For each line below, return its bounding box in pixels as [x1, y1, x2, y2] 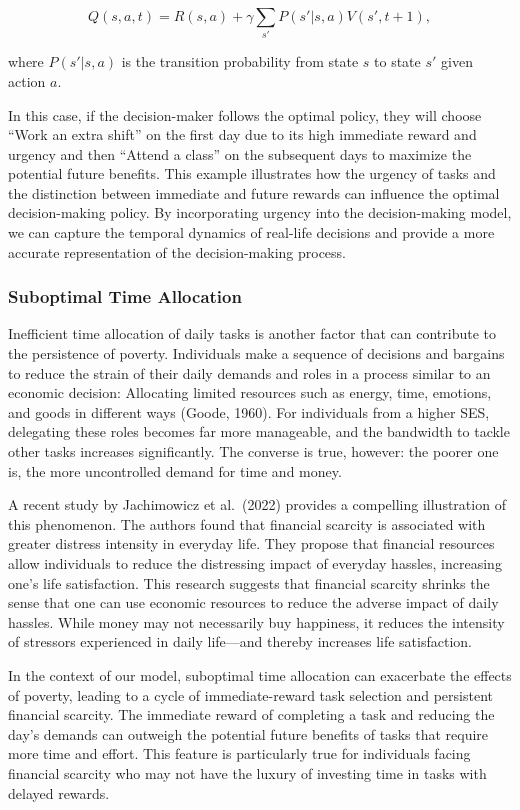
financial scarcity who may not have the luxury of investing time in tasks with [8, 762, 487, 783]
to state [374, 51, 421, 72]
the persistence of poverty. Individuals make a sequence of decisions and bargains [8, 343, 505, 364]
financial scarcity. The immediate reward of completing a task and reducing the [8, 704, 495, 725]
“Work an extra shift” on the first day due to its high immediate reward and [8, 124, 477, 145]
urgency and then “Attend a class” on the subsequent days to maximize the [8, 143, 472, 164]
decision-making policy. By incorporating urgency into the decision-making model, [8, 202, 512, 223]
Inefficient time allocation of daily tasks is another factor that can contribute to [8, 323, 497, 344]
